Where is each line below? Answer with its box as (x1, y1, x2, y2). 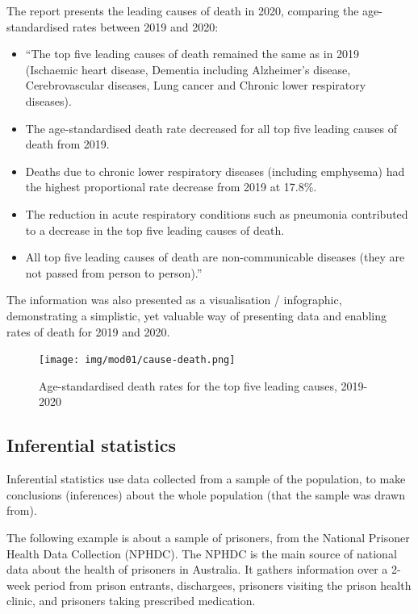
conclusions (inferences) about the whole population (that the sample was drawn (6, 486, 405, 503)
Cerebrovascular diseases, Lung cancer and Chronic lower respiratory (25, 77, 366, 94)
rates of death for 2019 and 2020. (6, 323, 170, 340)
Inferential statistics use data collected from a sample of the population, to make (6, 470, 406, 487)
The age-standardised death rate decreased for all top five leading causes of (25, 119, 397, 136)
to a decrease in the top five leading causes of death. (25, 221, 285, 238)
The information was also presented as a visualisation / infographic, (6, 291, 342, 308)
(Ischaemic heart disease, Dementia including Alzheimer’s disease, (25, 61, 351, 77)
